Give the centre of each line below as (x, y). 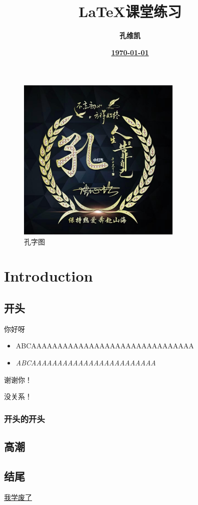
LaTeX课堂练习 (130, 11)
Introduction (48, 276)
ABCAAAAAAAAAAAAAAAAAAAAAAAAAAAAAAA (105, 346)
